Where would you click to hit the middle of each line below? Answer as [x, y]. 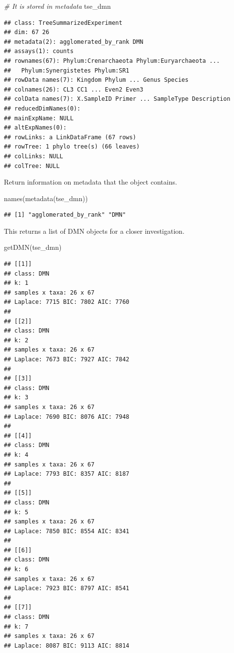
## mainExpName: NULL [39, 118]
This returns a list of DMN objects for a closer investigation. [94, 231]
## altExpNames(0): [35, 128]
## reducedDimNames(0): [42, 108]
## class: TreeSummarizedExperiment [63, 23]
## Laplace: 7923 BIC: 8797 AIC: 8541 [67, 588]
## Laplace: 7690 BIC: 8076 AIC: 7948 [67, 417]
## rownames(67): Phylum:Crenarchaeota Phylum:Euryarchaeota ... [112, 61]
